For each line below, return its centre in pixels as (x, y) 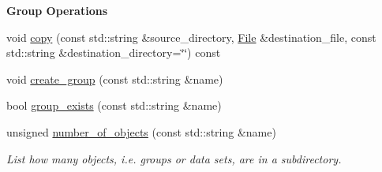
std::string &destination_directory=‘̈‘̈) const (114, 52)
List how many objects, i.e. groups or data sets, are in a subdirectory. (174, 158)
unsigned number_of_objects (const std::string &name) (141, 131)
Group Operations (57, 10)
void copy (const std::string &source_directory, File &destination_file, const (191, 37)
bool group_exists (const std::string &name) (114, 105)
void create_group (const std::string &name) (115, 79)
